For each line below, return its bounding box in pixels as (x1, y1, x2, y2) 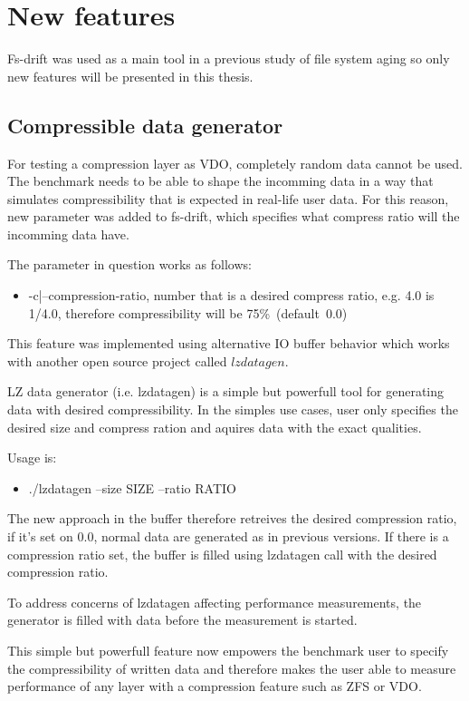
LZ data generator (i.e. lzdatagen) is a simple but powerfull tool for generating (7, 382, 445, 401)
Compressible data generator (7, 111, 283, 139)
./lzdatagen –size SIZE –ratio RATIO (28, 478, 236, 497)
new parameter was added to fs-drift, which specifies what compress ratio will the (7, 207, 460, 226)
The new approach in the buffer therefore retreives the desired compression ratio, (7, 509, 457, 528)
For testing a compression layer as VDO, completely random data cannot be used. (7, 153, 463, 172)
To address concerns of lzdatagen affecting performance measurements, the (7, 592, 422, 611)
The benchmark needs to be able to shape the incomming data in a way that (7, 171, 434, 190)
